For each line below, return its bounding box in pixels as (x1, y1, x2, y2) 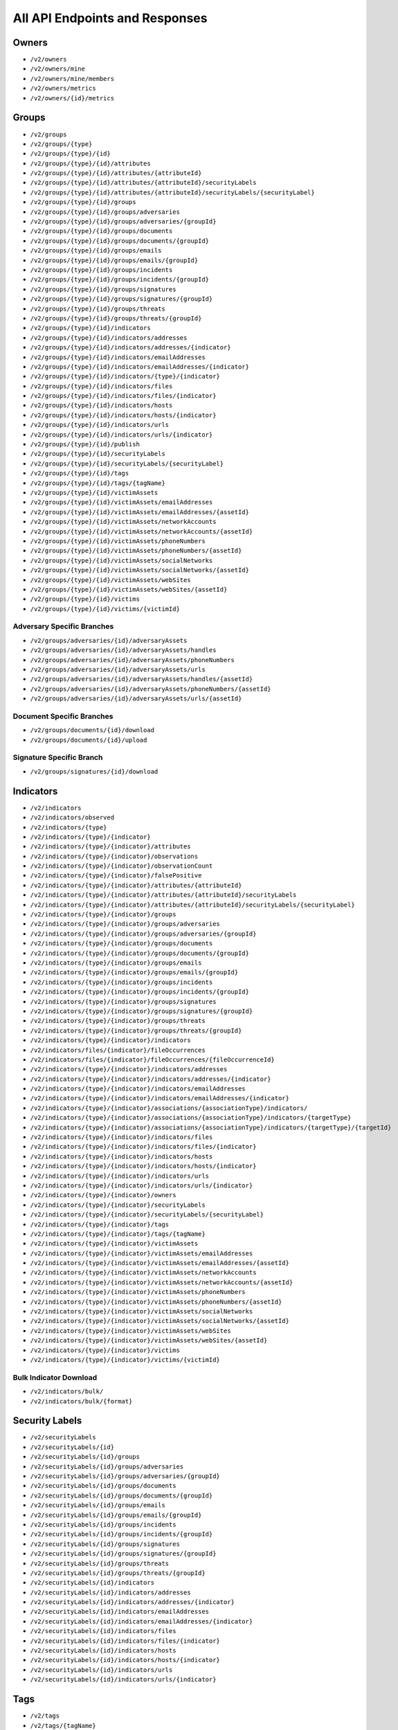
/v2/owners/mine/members (30, 75, 114, 82)
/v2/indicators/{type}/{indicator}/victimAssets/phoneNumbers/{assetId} (30, 1297, 282, 1306)
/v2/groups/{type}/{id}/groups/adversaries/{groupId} (30, 218, 217, 226)
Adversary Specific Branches (12, 621, 114, 631)
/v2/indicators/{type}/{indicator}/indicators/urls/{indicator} (30, 1181, 253, 1190)
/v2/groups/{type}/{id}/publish (30, 440, 140, 448)
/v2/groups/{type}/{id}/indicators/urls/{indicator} (30, 430, 213, 439)
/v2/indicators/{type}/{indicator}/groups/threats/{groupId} (30, 1026, 242, 1035)
